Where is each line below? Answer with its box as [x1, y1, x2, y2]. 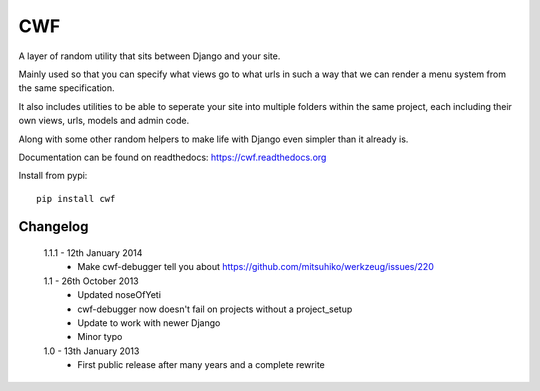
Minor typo [77, 331, 123, 343]
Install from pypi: [18, 170, 88, 182]
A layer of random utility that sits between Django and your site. [18, 50, 281, 62]
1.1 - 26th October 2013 [43, 275, 139, 287]
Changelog [18, 218, 89, 235]
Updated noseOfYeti [77, 289, 162, 301]
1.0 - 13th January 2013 [43, 345, 140, 357]
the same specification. [18, 82, 115, 94]
